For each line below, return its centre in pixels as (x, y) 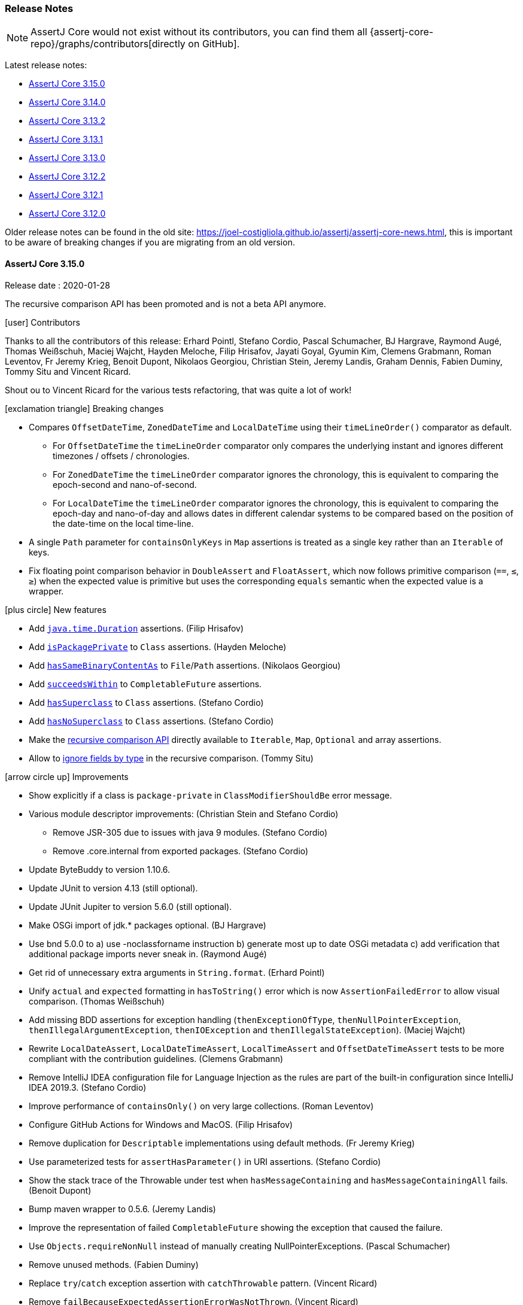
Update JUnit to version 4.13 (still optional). (113, 888)
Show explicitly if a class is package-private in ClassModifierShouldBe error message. (210, 795)
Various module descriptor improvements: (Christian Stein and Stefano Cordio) (184, 814)
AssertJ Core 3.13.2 (67, 121)
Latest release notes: (46, 65)
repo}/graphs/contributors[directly (108, 44)
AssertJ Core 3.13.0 (67, 158)
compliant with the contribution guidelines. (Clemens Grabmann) (156, 1058)
